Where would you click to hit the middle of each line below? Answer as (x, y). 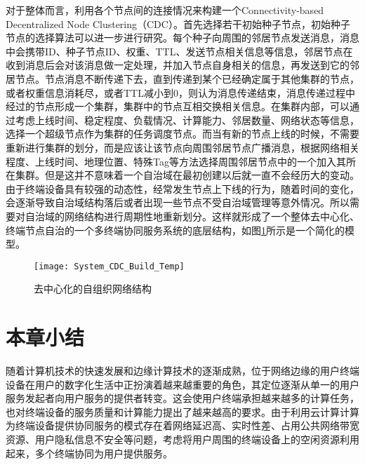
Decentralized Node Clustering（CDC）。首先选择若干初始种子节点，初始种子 (178, 23)
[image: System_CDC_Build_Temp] (109, 266)
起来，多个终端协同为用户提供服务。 (89, 453)
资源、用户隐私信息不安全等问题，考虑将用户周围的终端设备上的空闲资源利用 (182, 439)
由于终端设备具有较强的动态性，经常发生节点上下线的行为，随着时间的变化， (182, 188)
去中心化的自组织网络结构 (93, 289)
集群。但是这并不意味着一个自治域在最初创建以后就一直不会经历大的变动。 (187, 175)
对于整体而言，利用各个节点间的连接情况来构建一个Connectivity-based (165, 10)
